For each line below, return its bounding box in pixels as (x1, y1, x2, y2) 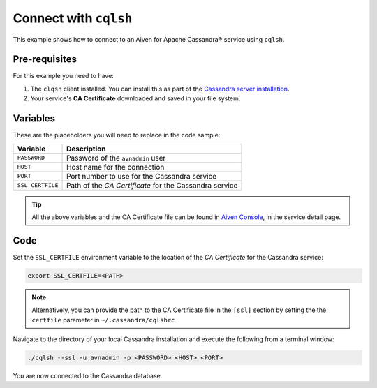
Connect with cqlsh (13, 10, 133, 26)
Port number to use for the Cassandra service (66, 171, 217, 181)
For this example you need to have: (13, 72, 114, 80)
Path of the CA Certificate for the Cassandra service (66, 180, 238, 190)
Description (66, 144, 106, 154)
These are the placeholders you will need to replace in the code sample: (13, 131, 221, 140)
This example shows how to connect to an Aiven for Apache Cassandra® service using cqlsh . (13, 35, 285, 43)
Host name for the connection (66, 162, 165, 172)
